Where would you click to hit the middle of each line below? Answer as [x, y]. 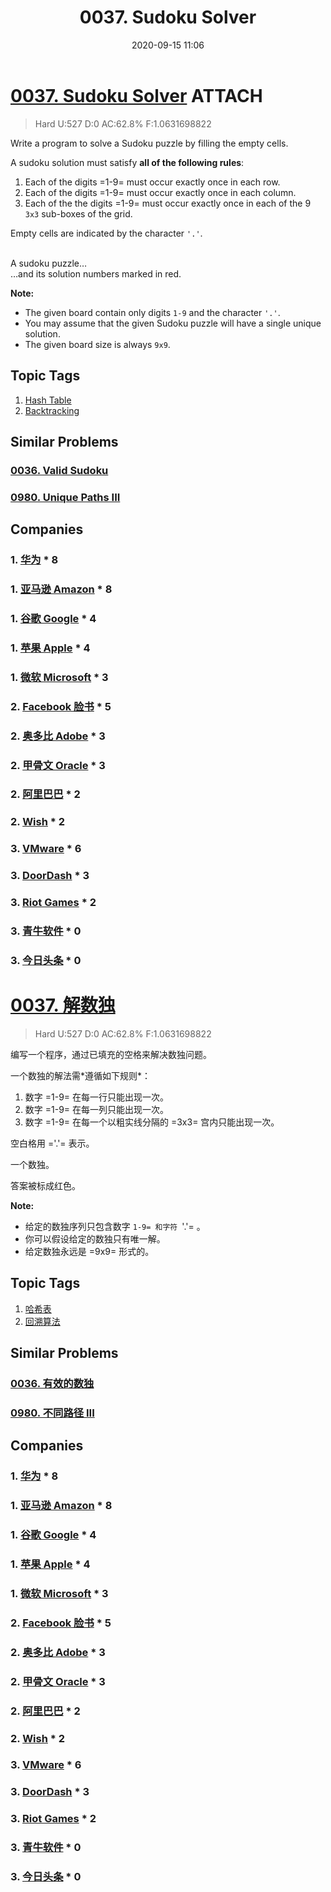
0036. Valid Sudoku [59, 470]
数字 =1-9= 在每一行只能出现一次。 [97, 1097]
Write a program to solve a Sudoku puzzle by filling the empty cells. [149, 143]
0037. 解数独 [63, 1005]
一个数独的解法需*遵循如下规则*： [81, 1075]
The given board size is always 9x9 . [97, 344]
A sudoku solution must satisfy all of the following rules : [127, 162]
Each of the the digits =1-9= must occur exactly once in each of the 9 [168, 203]
